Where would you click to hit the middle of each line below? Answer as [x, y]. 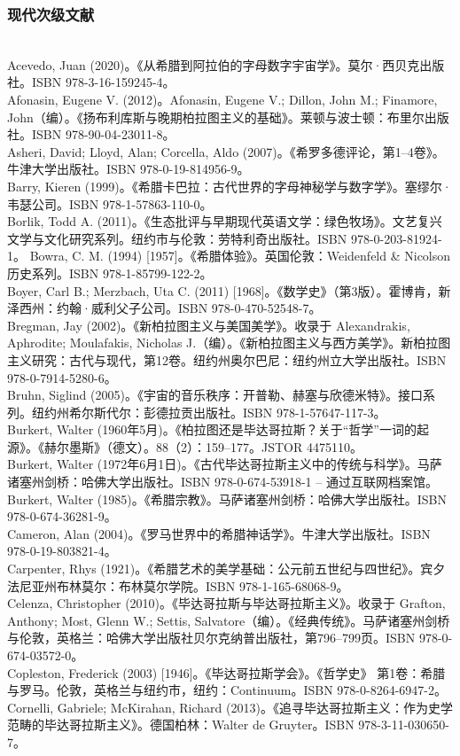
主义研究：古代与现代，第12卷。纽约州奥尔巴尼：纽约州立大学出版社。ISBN [227, 359]
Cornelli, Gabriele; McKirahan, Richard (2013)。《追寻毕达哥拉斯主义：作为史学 [230, 707]
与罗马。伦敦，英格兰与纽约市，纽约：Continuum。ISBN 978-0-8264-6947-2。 [227, 690]
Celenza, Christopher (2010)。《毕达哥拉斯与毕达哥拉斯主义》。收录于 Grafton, [226, 603]
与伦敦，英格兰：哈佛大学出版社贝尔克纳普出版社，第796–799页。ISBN [211, 638]
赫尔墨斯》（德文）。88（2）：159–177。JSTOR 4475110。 [203, 446]
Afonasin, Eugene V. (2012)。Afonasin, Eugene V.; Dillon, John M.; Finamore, [222, 99]
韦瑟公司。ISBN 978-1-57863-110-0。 [110, 203]
